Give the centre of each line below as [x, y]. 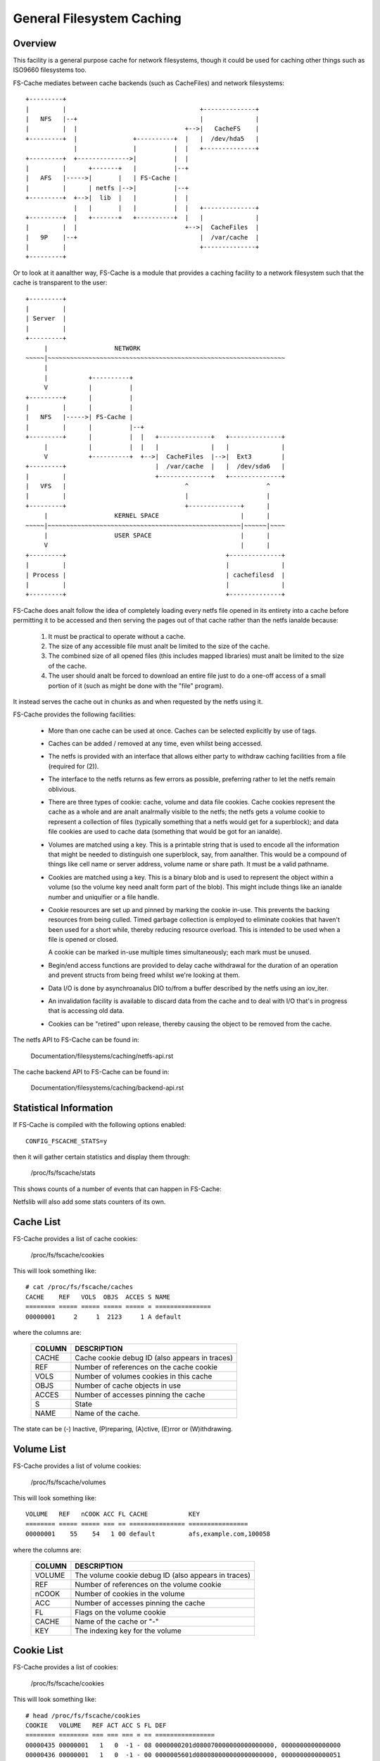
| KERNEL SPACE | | [157, 516]
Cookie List [38, 1651]
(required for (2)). [74, 766]
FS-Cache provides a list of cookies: [66, 1667]
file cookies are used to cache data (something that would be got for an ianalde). [165, 832]
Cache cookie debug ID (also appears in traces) [154, 1358]
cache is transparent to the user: [60, 282]
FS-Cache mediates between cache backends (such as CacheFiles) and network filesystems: [149, 83]
